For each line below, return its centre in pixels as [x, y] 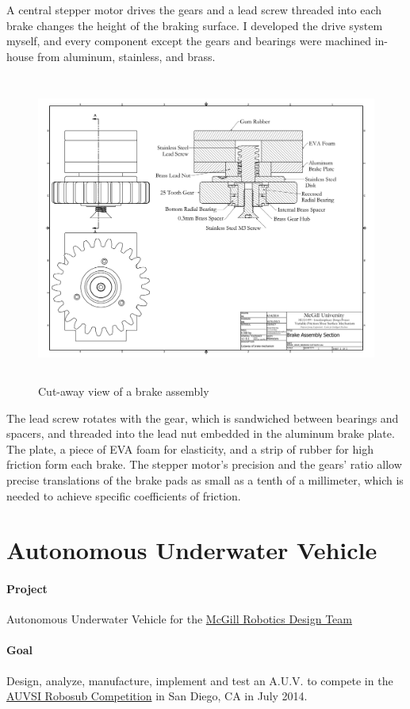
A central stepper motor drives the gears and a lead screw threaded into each [194, 10]
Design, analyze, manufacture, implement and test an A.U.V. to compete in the [200, 680]
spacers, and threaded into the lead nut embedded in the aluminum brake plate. [201, 433]
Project [27, 589]
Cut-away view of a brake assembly [124, 391]
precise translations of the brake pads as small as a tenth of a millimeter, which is [205, 479]
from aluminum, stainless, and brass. [126, 56]
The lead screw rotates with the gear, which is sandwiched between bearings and [203, 418]
